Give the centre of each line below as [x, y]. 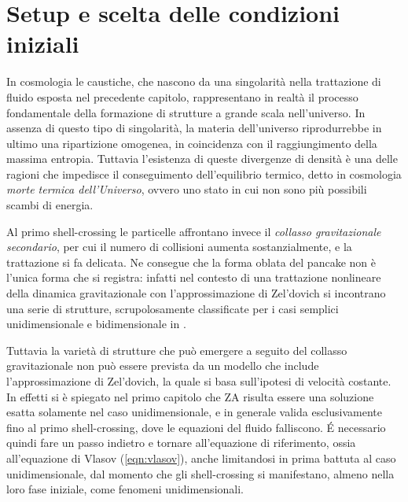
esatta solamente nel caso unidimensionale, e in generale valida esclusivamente [194, 412]
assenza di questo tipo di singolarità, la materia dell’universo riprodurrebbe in [194, 128]
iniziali [43, 44]
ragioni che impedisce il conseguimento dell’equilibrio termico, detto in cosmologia [204, 173]
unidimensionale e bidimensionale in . [96, 324]
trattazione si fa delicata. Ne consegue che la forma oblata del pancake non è [191, 262]
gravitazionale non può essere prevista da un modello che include [163, 365]
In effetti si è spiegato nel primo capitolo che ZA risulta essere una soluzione [190, 396]
